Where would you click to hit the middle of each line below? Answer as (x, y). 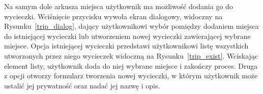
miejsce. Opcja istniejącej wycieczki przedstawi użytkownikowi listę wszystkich (126, 46)
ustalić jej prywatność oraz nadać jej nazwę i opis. (82, 85)
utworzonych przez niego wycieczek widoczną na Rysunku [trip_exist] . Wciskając (131, 55)
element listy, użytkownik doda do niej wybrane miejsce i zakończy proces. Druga (131, 65)
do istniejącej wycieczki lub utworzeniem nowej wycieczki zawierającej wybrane (127, 36)
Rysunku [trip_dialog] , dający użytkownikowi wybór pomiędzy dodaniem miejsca (131, 26)
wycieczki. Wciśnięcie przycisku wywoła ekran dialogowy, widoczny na (113, 16)
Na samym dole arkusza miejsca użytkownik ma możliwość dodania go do (119, 6)
